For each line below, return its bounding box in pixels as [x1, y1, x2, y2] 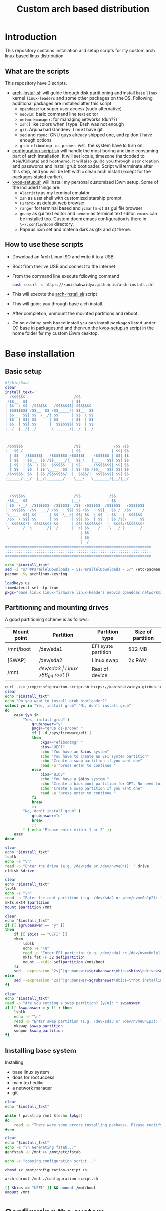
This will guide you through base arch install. [12, 301, 104, 307]
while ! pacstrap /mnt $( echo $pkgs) [5, 1113, 83, 1118]
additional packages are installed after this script [12, 100, 112, 106]
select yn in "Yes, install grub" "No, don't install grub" [5, 703, 132, 708]
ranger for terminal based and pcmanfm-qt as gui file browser [19, 205, 143, 211]
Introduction [5, 31, 57, 42]
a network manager [12, 1085, 52, 1091]
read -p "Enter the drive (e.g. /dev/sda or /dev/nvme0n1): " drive [5, 863, 149, 869]
